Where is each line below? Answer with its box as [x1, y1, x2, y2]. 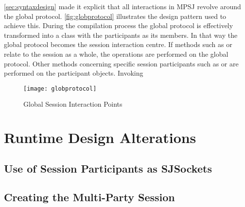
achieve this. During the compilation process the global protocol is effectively [4, 20, 233, 31]
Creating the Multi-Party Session [4, 189, 175, 204]
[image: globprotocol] [23, 85, 97, 92]
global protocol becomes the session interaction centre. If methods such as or [4, 39, 232, 49]
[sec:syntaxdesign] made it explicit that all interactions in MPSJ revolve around [4, 1, 241, 11]
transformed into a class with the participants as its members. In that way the [4, 30, 238, 40]
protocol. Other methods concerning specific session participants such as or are [4, 58, 239, 68]
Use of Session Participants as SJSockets [4, 160, 212, 175]
